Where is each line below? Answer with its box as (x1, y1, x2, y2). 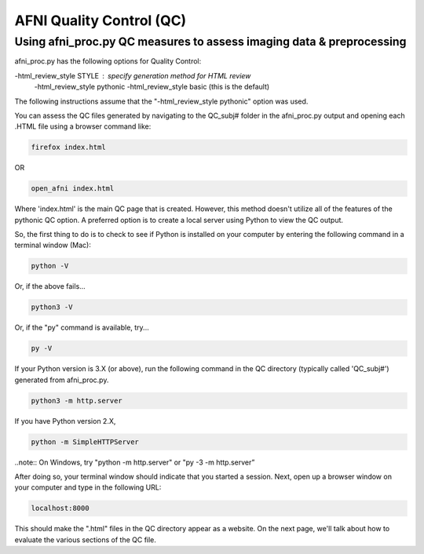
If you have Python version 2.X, (14, 416, 116, 425)
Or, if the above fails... (14, 282, 86, 291)
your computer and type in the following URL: (14, 483, 162, 492)
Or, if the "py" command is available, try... (14, 323, 149, 333)
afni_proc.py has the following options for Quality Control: (14, 56, 202, 66)
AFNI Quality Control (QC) (14, 12, 187, 29)
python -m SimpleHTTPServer (31, 437, 139, 446)
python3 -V (31, 303, 73, 312)
